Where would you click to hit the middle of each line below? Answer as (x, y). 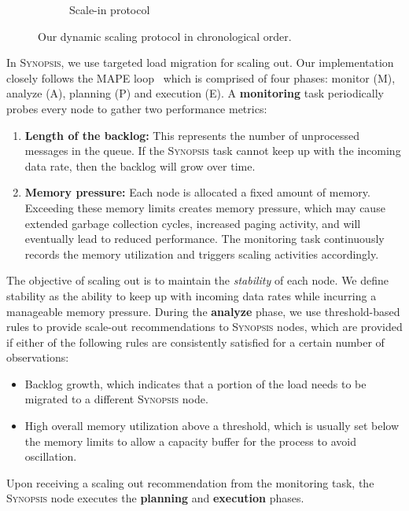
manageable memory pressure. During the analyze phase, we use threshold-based (203, 311)
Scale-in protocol (110, 9)
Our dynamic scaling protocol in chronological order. (165, 36)
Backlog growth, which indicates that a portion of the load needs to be (195, 383)
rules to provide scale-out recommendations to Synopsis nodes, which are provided (204, 327)
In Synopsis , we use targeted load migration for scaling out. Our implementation (200, 62)
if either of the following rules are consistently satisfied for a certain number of (195, 342)
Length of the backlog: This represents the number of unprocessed (192, 135)
